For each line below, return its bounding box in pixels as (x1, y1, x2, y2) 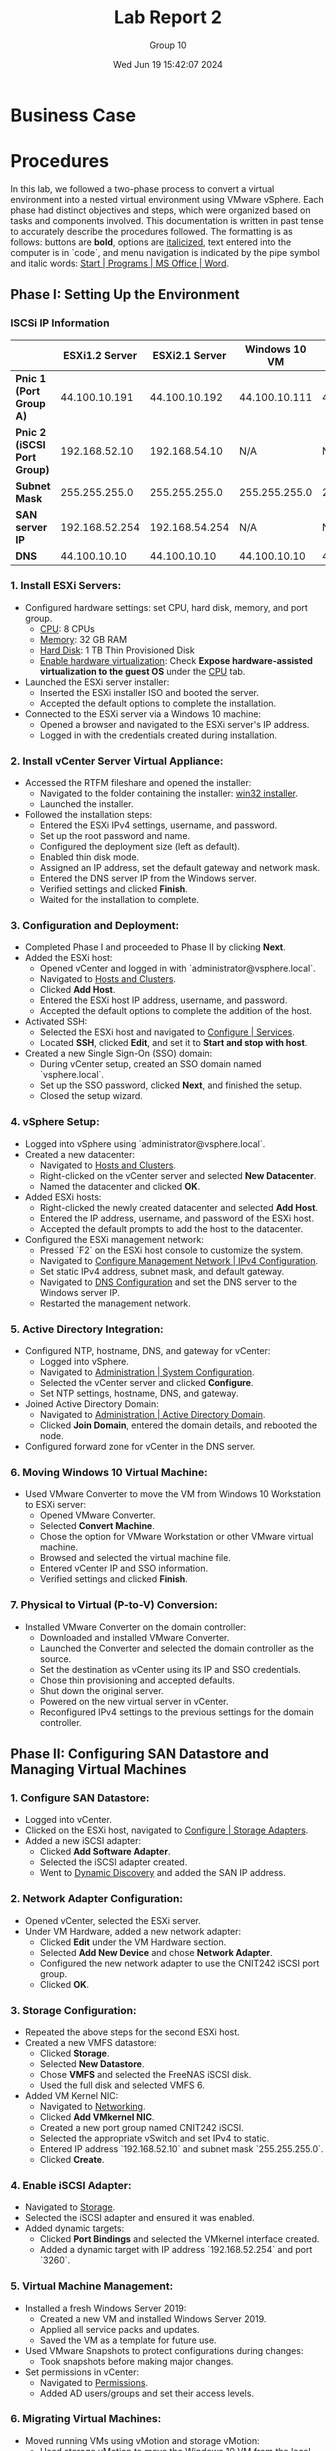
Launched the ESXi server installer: (24, 676, 170, 688)
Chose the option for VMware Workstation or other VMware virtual (39, 1531, 314, 1543)
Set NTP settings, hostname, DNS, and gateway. (39, 1387, 239, 1400)
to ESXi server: (24, 1499, 87, 1511)
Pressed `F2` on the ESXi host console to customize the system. (39, 1244, 304, 1256)
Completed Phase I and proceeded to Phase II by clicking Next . (24, 941, 287, 953)
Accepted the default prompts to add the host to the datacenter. (39, 1222, 304, 1235)
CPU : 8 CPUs (39, 622, 95, 635)
